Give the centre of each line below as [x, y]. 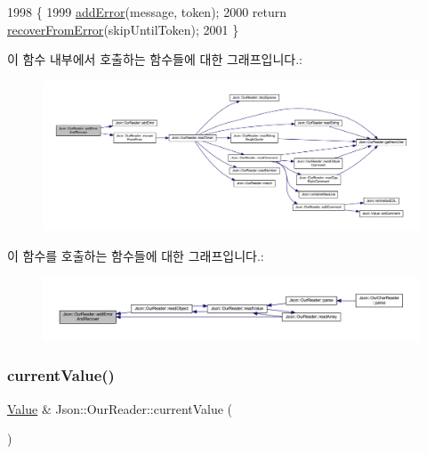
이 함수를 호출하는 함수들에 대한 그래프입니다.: [136, 255]
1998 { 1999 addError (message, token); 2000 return [147, 12]
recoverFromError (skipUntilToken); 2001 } [123, 29]
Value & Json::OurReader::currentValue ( [120, 408]
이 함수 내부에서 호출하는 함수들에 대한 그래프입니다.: [155, 59]
